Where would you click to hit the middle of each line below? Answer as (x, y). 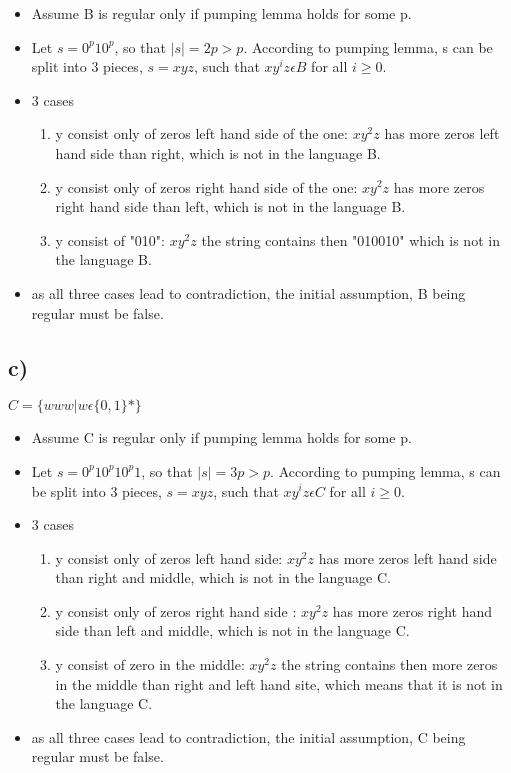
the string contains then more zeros (389, 664)
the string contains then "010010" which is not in (350, 239)
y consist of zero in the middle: (150, 664)
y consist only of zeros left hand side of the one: (201, 133)
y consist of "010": (110, 239)
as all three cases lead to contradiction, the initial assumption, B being (248, 292)
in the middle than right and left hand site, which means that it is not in (279, 683)
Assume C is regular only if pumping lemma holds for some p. (221, 437)
